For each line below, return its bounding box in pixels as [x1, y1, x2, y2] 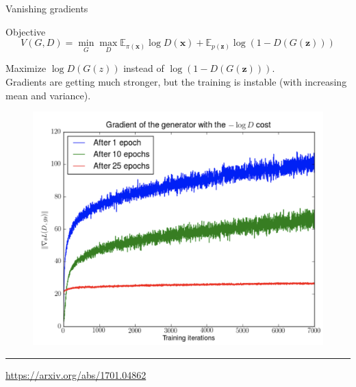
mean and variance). [5, 88, 91, 102]
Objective [5, 24, 46, 38]
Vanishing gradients [5, 1, 88, 15]
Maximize [5, 61, 47, 75]
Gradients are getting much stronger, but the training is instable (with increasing [5, 75, 347, 88]
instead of [123, 61, 164, 75]
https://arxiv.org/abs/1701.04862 [5, 367, 147, 382]
